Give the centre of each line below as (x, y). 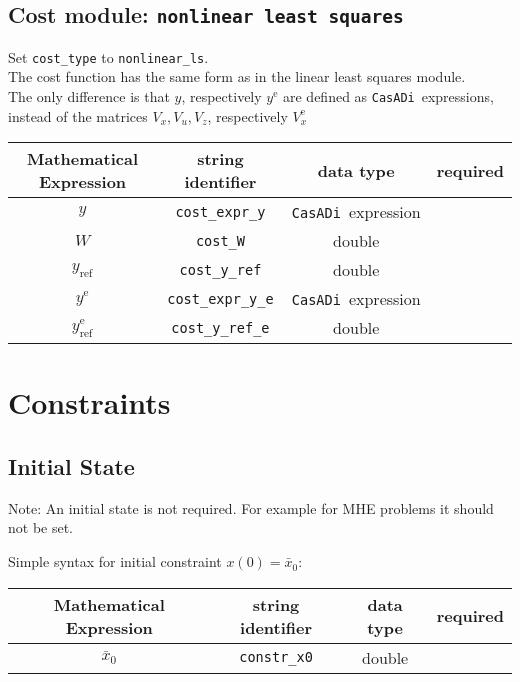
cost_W (220, 240)
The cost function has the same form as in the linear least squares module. (237, 76)
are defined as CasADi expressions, (388, 96)
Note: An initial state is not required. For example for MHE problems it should (251, 507)
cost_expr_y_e (220, 298)
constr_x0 (276, 657)
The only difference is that (89, 96)
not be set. (41, 527)
